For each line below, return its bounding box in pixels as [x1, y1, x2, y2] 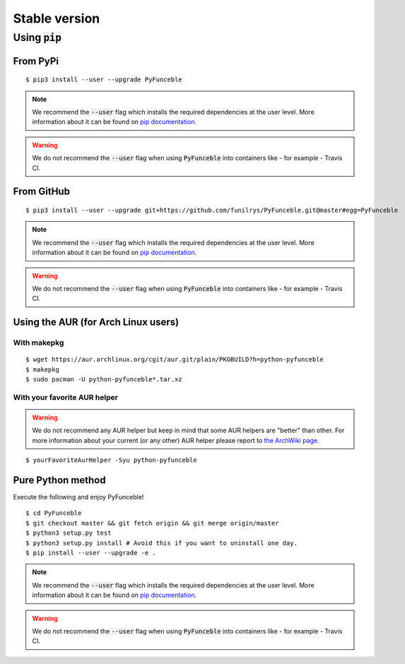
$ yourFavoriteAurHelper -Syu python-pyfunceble [25, 456, 197, 464]
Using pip [13, 31, 61, 44]
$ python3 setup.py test [25, 529, 112, 537]
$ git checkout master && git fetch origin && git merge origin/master [25, 519, 279, 527]
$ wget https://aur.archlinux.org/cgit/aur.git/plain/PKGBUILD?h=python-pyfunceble [25, 355, 324, 364]
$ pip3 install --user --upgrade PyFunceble [25, 76, 183, 84]
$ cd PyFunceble [25, 509, 82, 517]
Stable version [13, 11, 100, 26]
